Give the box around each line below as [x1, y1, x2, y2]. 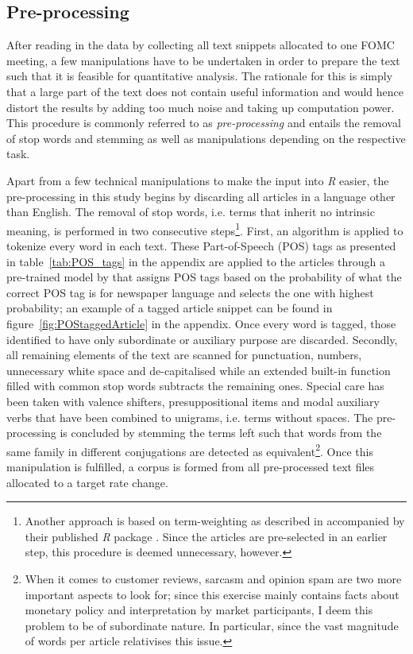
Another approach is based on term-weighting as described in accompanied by [25, 513, 405, 529]
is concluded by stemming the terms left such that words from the [60, 424, 382, 441]
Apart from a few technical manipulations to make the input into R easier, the [6, 172, 389, 188]
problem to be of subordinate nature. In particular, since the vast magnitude [25, 617, 399, 633]
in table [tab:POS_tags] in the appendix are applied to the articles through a [6, 253, 385, 269]
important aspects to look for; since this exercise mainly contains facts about [25, 586, 399, 602]
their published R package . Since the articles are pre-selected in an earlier [25, 528, 388, 544]
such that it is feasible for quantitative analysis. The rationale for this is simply [6, 68, 393, 84]
